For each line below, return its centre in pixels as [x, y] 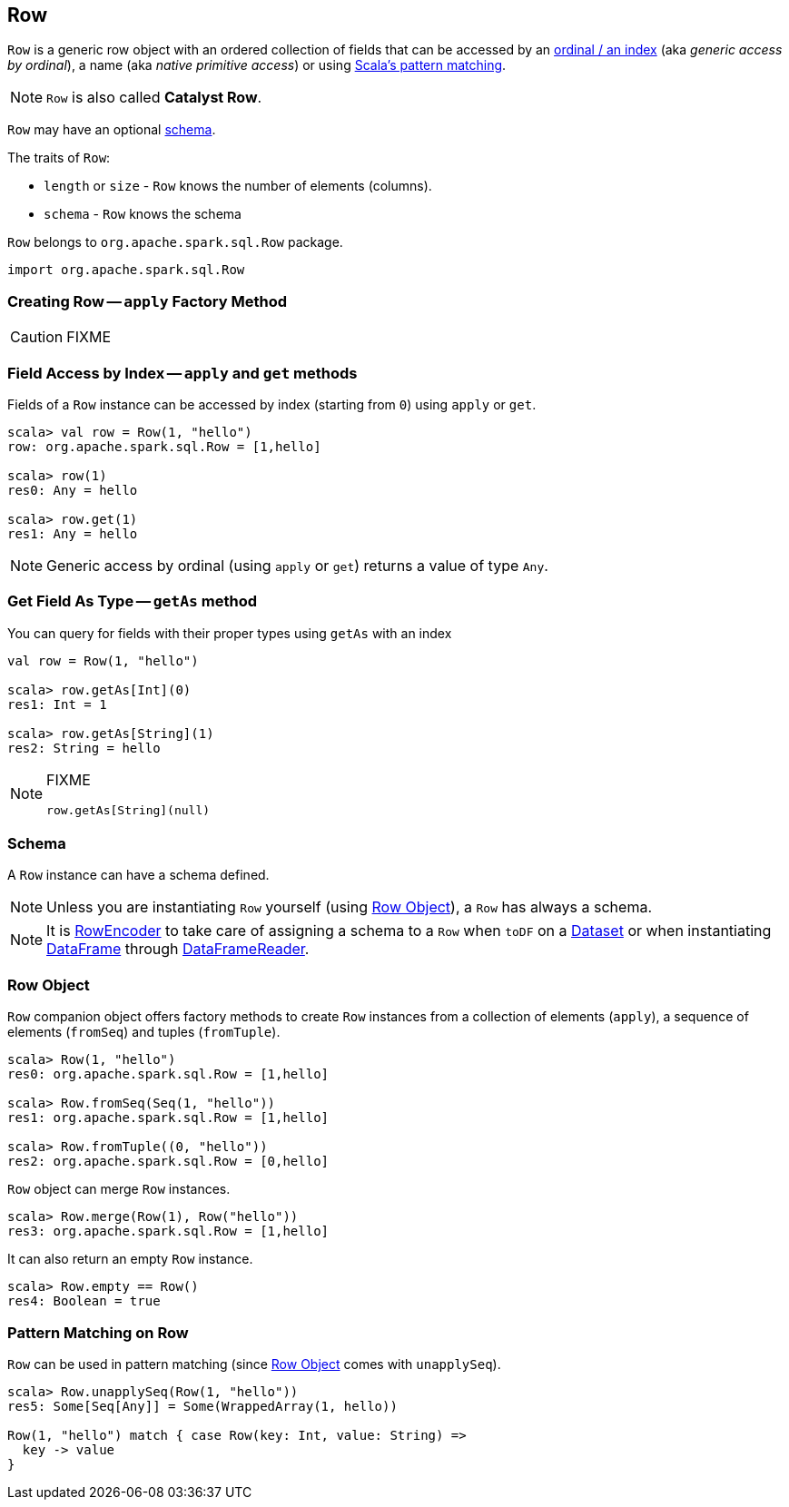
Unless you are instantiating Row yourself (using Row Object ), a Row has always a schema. [350, 907]
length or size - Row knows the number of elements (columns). [238, 186]
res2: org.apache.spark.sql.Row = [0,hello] [168, 1162]
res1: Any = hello [73, 533]
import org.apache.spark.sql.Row [126, 270]
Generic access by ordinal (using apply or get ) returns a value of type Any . [297, 565]
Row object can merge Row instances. [119, 1189]
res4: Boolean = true [84, 1301]
